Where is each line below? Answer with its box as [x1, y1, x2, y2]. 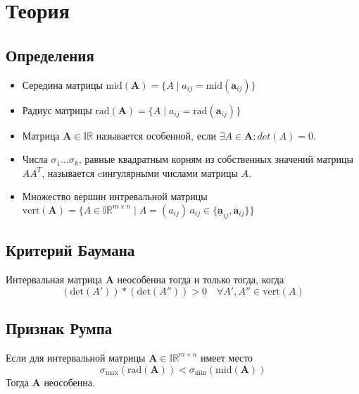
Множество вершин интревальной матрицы [22, 189, 208, 204]
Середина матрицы [22, 77, 103, 92]
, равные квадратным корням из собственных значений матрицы [78, 152, 353, 166]
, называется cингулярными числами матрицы [42, 165, 238, 180]
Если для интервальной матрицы [6, 350, 146, 364]
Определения [6, 44, 94, 66]
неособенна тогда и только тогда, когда [117, 272, 284, 287]
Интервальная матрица [6, 272, 102, 287]
